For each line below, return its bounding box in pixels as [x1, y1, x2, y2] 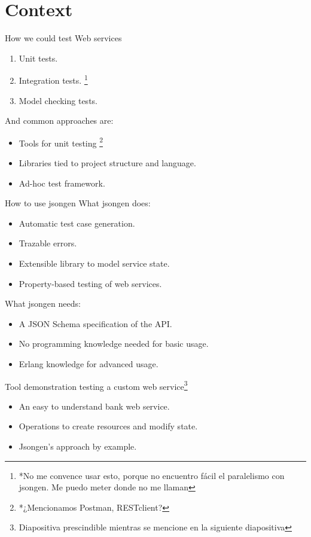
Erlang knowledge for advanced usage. [19, 357, 158, 370]
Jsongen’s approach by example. [19, 440, 137, 452]
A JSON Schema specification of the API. [19, 317, 172, 329]
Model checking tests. [19, 94, 97, 106]
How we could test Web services [5, 32, 122, 44]
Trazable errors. [19, 237, 77, 249]
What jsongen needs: [5, 297, 81, 310]
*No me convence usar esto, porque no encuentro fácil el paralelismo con [19, 469, 285, 481]
